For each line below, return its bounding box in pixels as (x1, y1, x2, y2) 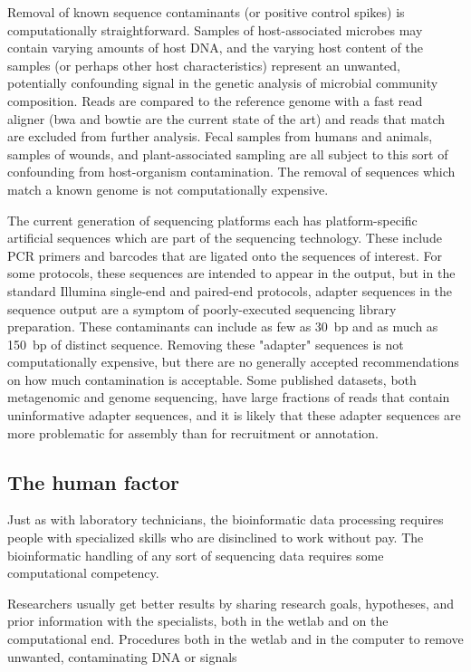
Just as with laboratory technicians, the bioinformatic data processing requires (7, 510, 444, 529)
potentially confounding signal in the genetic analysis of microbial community (7, 73, 438, 92)
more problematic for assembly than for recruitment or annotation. (7, 423, 379, 442)
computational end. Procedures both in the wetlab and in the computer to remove (7, 629, 464, 648)
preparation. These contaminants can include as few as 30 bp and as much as (7, 317, 438, 336)
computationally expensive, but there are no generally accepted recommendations (7, 352, 459, 371)
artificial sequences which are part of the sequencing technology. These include (7, 228, 442, 247)
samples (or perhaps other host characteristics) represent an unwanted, (7, 55, 401, 74)
